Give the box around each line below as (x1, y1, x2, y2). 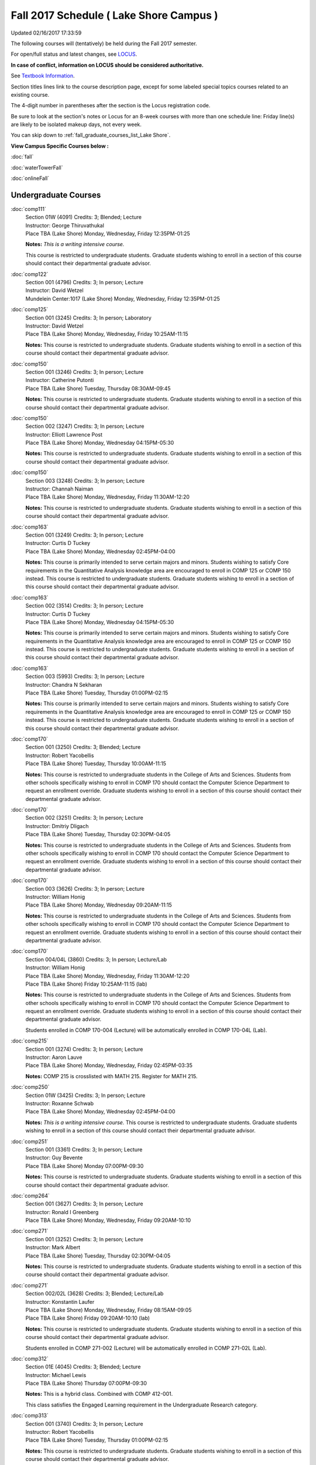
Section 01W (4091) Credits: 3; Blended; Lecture (25, 214, 142, 221)
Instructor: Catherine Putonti (25, 377, 94, 384)
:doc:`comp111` (11, 205, 46, 212)
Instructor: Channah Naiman (25, 485, 94, 492)
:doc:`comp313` (11, 1412, 49, 1419)
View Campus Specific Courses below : (11, 142, 109, 149)
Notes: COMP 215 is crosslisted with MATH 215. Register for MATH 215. (25, 1072, 198, 1079)
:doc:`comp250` (11, 1084, 50, 1091)
